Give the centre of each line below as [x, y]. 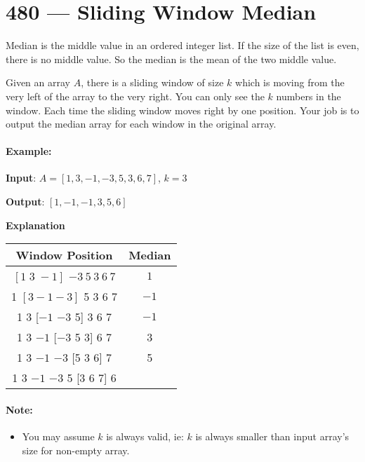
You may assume [58, 436]
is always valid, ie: [145, 436]
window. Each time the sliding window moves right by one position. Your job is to [182, 110]
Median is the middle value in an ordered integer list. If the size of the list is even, [182, 45]
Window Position [64, 255]
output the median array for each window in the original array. [141, 124]
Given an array [38, 82]
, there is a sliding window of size [152, 82]
